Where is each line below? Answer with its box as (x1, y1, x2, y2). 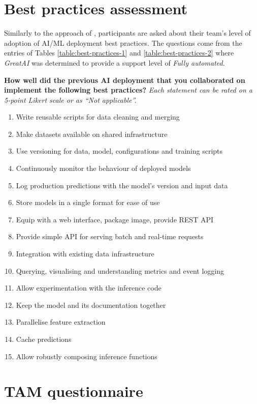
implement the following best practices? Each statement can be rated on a (4, 84, 252, 95)
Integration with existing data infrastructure (16, 248, 154, 259)
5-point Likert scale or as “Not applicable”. (4, 94, 137, 105)
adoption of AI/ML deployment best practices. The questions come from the (4, 37, 242, 48)
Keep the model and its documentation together (16, 299, 166, 310)
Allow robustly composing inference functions (16, 351, 157, 361)
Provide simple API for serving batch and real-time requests (16, 231, 204, 242)
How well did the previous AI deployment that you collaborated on (4, 74, 245, 85)
